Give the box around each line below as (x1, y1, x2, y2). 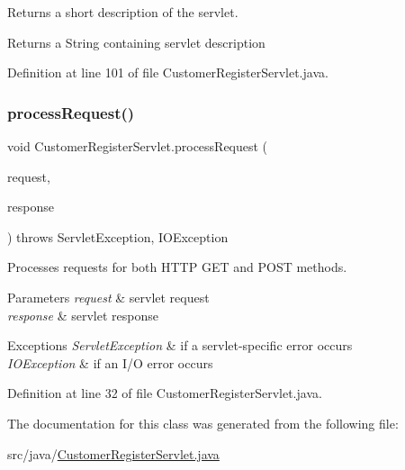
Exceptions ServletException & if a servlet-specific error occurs (7, 336, 353, 355)
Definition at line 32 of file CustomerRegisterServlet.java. (7, 384, 322, 402)
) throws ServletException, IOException (7, 227, 229, 246)
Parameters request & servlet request (7, 287, 210, 306)
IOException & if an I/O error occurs (7, 353, 213, 372)
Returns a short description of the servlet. (7, 3, 238, 21)
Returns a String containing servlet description (7, 32, 265, 51)
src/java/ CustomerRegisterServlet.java (7, 444, 220, 463)
